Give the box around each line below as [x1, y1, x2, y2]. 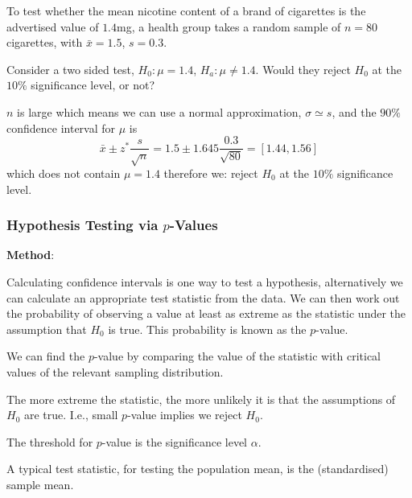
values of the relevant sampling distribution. [6, 363, 224, 380]
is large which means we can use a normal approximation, [17, 103, 302, 120]
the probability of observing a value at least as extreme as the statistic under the [6, 305, 406, 322]
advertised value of [6, 18, 99, 35]
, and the [332, 103, 377, 120]
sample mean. [6, 475, 74, 492]
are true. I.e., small [23, 406, 118, 423]
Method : [6, 246, 55, 263]
